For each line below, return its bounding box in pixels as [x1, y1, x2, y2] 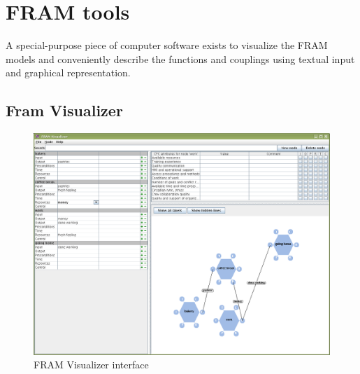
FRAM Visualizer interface [34, 357, 149, 372]
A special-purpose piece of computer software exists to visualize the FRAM [6, 38, 328, 53]
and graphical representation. [6, 65, 131, 80]
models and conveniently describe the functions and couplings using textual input [6, 51, 355, 66]
